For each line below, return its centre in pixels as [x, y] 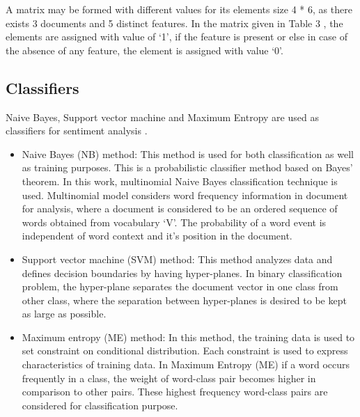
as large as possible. [64, 314]
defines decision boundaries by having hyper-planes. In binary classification [182, 273]
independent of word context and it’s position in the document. [157, 236]
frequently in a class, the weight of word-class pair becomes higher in [169, 378]
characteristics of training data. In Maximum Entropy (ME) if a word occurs [186, 364]
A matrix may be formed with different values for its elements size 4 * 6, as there [179, 9]
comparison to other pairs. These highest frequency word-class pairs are [175, 392]
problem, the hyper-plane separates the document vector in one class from [180, 286]
